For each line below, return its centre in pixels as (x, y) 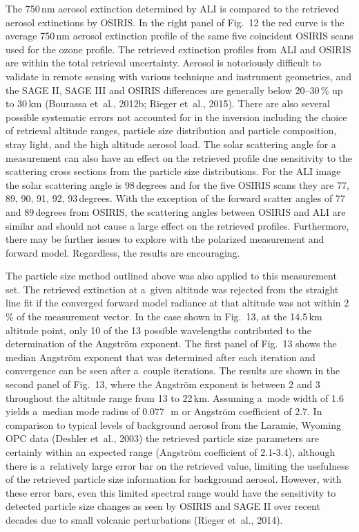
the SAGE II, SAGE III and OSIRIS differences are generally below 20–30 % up (174, 90)
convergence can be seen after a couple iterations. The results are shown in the (173, 370)
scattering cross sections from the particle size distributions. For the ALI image (173, 171)
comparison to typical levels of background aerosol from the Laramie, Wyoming (173, 424)
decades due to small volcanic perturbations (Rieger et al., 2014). (144, 519)
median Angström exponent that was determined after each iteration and (161, 357)
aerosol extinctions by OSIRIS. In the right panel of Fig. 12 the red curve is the (175, 22)
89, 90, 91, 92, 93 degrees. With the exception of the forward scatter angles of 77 (175, 198)
